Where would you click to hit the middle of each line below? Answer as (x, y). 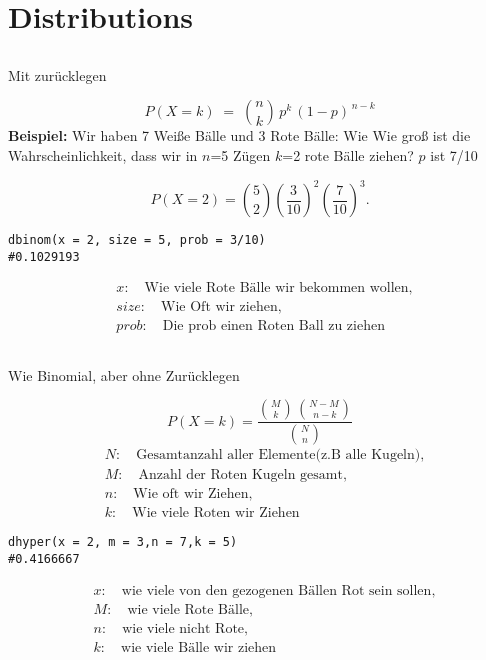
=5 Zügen (240, 154)
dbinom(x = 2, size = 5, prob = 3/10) (137, 240)
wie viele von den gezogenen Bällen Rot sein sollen (276, 590)
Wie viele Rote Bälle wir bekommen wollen (276, 288)
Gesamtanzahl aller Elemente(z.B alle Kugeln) (278, 455)
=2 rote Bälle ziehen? (348, 154)
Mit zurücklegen (57, 74)
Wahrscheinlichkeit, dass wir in (103, 154)
